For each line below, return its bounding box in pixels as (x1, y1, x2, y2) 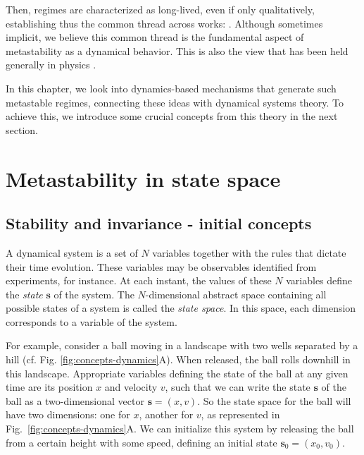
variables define (286, 273, 353, 288)
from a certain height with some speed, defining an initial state (6, 435, 277, 449)
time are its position (6, 380, 93, 394)
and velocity (104, 380, 158, 394)
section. (6, 122, 38, 137)
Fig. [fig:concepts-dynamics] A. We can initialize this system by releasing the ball (6, 421, 354, 436)
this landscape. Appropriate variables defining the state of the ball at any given (6, 365, 349, 380)
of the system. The (54, 286, 134, 301)
